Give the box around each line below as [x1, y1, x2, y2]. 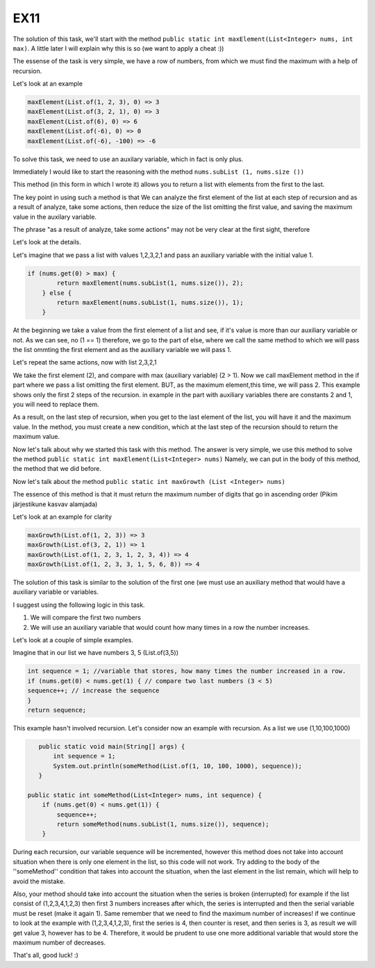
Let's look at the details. [12, 238, 81, 247]
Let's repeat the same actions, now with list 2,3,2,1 [12, 358, 157, 367]
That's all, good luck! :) [12, 951, 79, 960]
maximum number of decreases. [12, 938, 106, 946]
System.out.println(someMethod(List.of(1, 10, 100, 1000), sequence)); [53, 762, 302, 770]
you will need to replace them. [12, 400, 100, 409]
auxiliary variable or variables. [12, 587, 99, 596]
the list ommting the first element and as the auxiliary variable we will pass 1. [12, 346, 232, 354]
